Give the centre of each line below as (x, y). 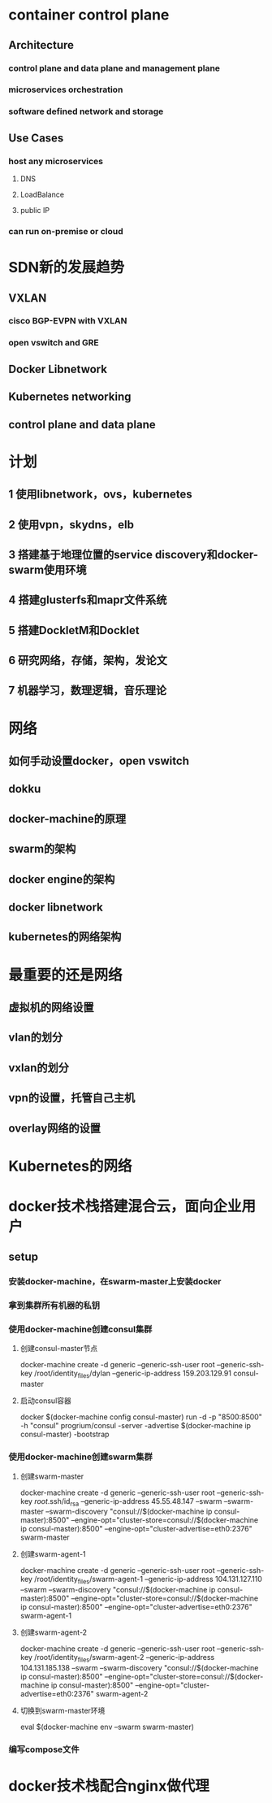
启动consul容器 (45, 1401)
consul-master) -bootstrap (65, 1434)
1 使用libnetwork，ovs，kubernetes (100, 495)
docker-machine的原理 (67, 819)
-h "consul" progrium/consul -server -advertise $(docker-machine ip (136, 1426)
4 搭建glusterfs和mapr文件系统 (88, 600)
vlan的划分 (36, 1038)
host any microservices (56, 161)
